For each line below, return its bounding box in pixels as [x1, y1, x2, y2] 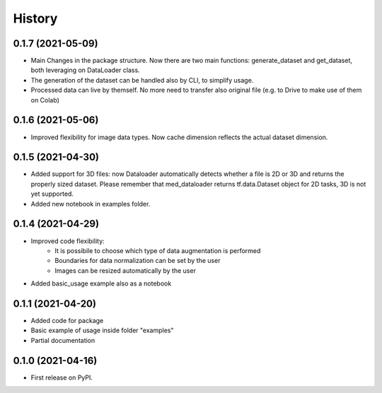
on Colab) [30, 95, 59, 104]
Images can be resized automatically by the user [54, 266, 196, 275]
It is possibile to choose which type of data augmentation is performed [54, 246, 261, 254]
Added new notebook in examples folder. [30, 199, 151, 208]
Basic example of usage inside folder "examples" [30, 326, 174, 335]
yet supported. [30, 189, 74, 198]
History [13, 11, 58, 26]
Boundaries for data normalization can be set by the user [54, 257, 221, 265]
